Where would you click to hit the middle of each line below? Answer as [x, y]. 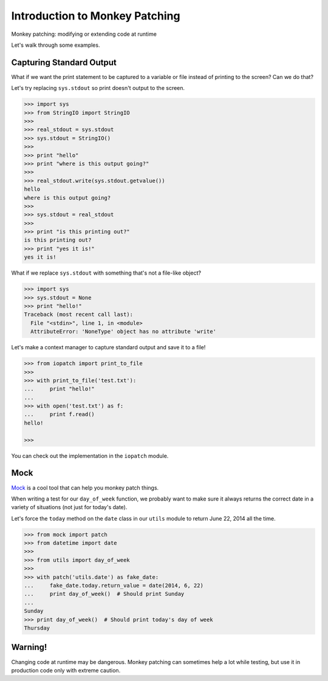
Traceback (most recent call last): [79, 315]
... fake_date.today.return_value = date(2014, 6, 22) [114, 586]
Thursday [37, 628]
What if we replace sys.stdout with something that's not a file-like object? [106, 273]
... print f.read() [60, 414]
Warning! [29, 647]
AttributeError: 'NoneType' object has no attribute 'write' [124, 332]
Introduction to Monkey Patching [96, 16]
